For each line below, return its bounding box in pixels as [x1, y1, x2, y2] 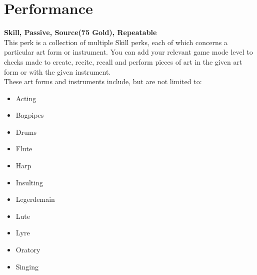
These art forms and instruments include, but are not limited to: [4, 76, 202, 87]
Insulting [15, 177, 43, 187]
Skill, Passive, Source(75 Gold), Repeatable [4, 27, 157, 38]
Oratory [15, 244, 40, 255]
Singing [15, 261, 38, 271]
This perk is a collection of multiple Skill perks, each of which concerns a [4, 37, 227, 47]
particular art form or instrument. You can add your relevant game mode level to [4, 47, 253, 57]
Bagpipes [15, 110, 44, 120]
